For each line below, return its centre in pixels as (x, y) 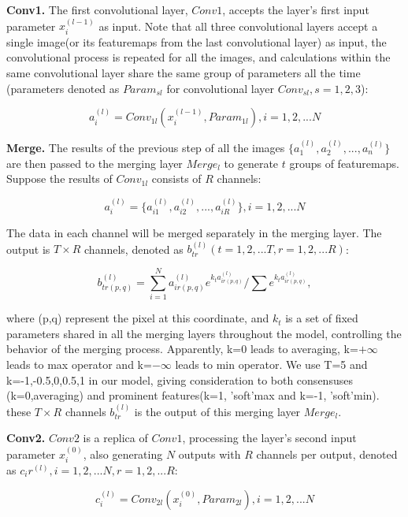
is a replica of (115, 438)
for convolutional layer (221, 88)
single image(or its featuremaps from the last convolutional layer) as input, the (197, 41)
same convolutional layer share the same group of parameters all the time (184, 73)
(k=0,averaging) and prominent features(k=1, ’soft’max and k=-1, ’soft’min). (193, 395)
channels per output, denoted (327, 454)
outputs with (210, 454)
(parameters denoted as (63, 88)
